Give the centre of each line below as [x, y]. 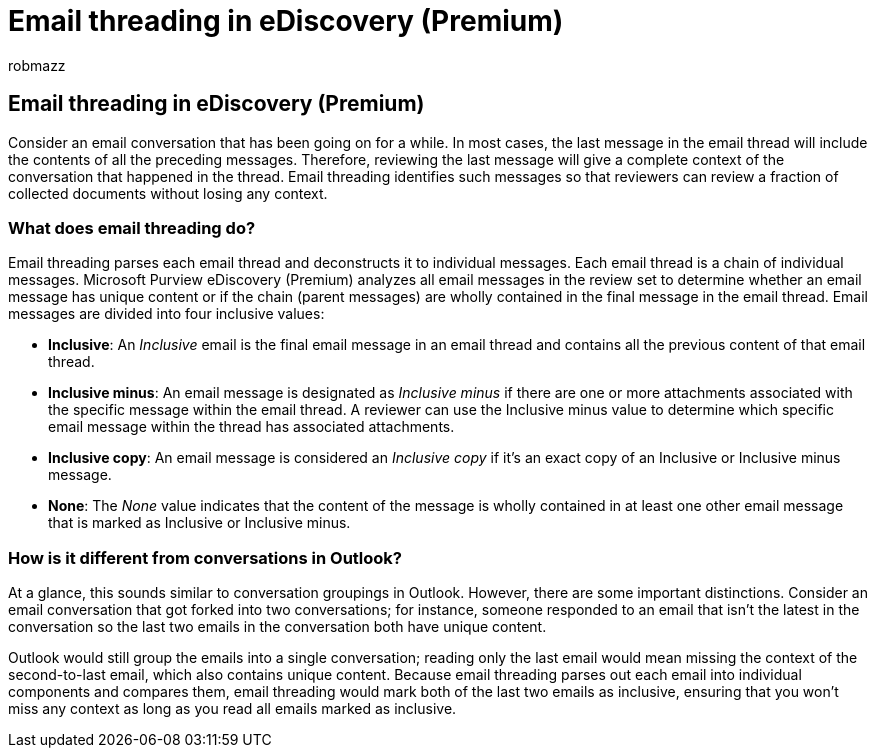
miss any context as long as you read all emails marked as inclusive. [232, 709]
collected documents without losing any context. [168, 193]
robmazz [37, 65]
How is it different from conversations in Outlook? [205, 557]
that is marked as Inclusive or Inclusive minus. [199, 523]
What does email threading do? [132, 227]
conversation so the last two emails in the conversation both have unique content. [277, 627]
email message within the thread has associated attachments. [251, 427]
